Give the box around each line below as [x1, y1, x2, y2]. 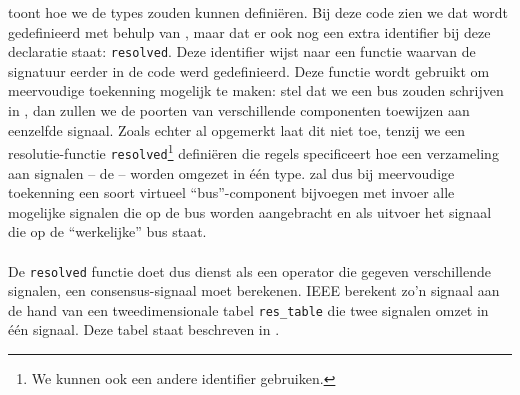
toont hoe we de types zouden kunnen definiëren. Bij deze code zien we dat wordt [8, 2, 509, 22]
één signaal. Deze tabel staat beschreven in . [8, 319, 280, 340]
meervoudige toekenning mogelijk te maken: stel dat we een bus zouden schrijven [8, 80, 504, 101]
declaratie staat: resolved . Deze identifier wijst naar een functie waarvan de [8, 41, 476, 62]
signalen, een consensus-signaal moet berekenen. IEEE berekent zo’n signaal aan [8, 280, 500, 301]
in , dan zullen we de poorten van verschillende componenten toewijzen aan [8, 100, 470, 121]
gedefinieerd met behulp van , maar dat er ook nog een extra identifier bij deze [8, 21, 491, 42]
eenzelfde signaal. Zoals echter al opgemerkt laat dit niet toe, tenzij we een [8, 119, 466, 140]
